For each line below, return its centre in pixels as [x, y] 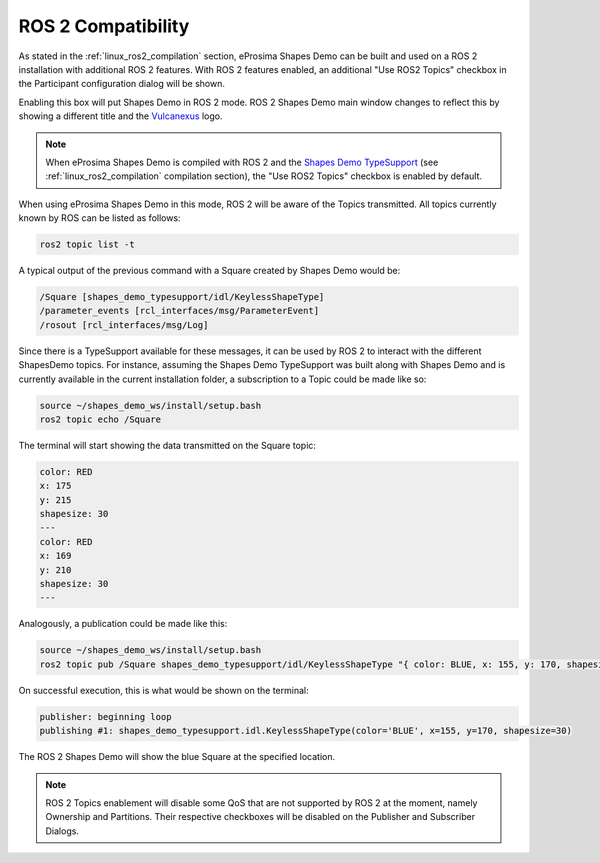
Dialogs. [62, 831]
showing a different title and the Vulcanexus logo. [120, 116]
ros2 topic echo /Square [100, 419]
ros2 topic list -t [87, 244]
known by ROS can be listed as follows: [99, 218]
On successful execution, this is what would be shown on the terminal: [163, 690]
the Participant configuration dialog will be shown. [121, 84]
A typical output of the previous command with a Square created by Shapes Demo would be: [209, 271]
